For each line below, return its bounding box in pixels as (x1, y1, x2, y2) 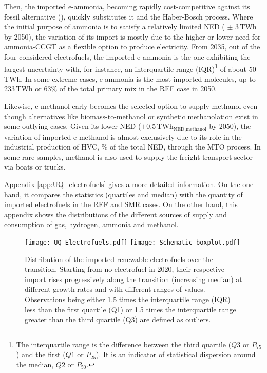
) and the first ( (16, 349, 66, 360)
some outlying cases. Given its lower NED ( (4, 121, 141, 132)
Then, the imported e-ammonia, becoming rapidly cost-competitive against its (4, 1, 250, 11)
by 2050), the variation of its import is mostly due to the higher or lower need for (4, 31, 261, 42)
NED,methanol (173, 126, 206, 132)
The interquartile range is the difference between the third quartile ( (16, 339, 232, 349)
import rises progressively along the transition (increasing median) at (25, 273, 242, 284)
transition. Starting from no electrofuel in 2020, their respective (25, 264, 224, 274)
